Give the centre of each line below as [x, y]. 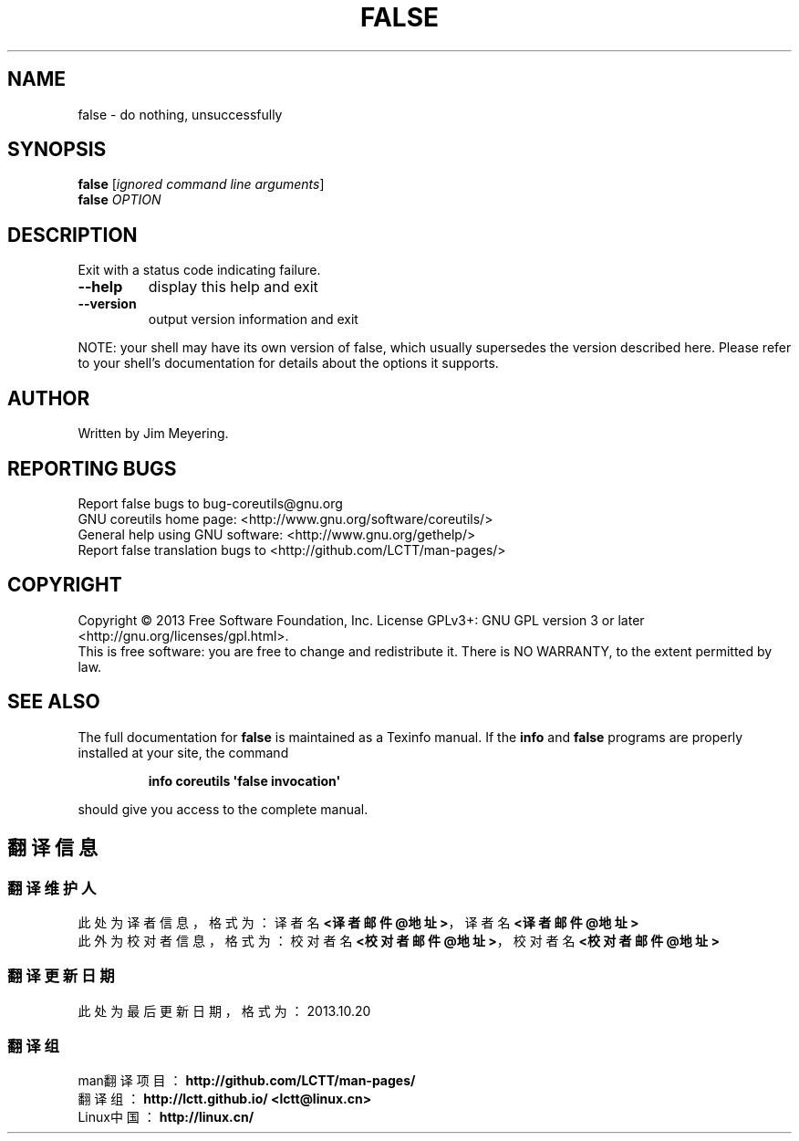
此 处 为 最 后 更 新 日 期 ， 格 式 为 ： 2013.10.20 [224, 1010]
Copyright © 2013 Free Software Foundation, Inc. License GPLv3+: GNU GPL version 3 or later [361, 620]
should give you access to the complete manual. [223, 809]
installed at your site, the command [183, 752]
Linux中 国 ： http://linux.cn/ [166, 1117]
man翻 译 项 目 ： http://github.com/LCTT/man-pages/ [247, 1081]
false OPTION [119, 200]
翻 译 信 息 [52, 848]
